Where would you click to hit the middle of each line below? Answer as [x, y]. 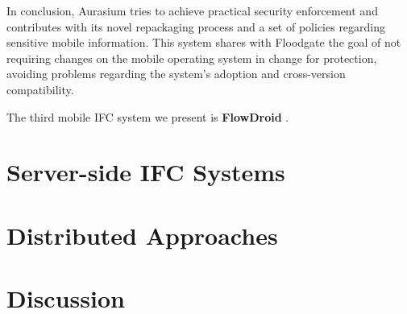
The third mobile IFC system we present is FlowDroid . [148, 116]
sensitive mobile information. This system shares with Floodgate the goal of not [204, 42]
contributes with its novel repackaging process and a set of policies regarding [196, 26]
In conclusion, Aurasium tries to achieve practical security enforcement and [192, 10]
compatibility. [40, 89]
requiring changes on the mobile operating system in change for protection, [192, 58]
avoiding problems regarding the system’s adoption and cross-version [176, 74]
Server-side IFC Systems [146, 172]
